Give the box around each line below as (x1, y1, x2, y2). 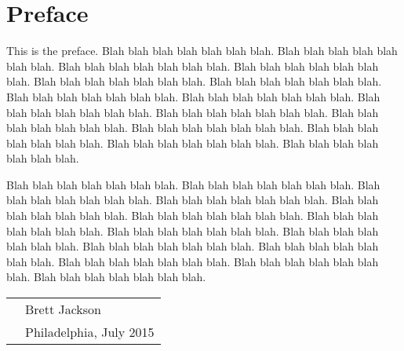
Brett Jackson (25, 300, 102, 319)
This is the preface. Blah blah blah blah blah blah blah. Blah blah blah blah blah (6, 42, 398, 59)
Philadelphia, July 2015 (25, 323, 155, 342)
